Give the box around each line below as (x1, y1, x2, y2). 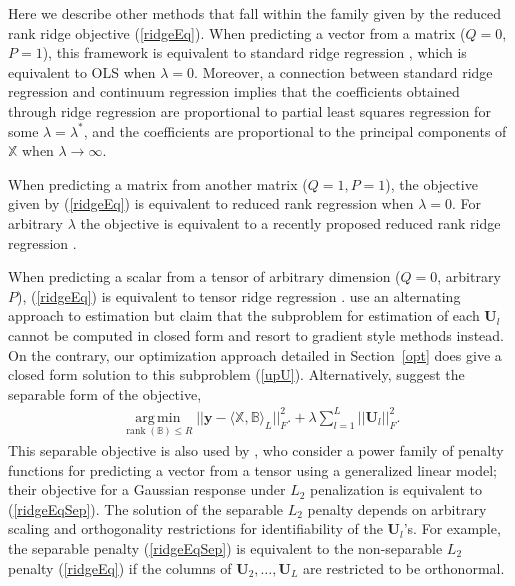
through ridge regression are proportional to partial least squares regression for (8, 100, 491, 121)
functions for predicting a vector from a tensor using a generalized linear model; (8, 459, 497, 480)
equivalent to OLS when (8, 61, 156, 82)
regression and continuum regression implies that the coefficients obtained (8, 81, 460, 102)
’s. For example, (403, 518, 501, 539)
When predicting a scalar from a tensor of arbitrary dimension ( (8, 266, 401, 287)
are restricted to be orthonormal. (303, 557, 505, 578)
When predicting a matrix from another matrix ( (8, 173, 308, 194)
